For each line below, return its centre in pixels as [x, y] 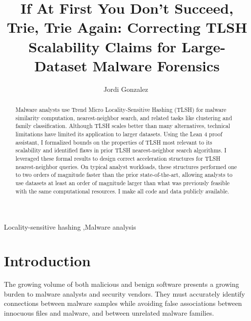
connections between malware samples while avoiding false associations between [123, 303]
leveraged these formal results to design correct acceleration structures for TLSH [118, 159]
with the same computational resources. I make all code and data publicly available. [122, 191]
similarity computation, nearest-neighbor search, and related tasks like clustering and [124, 118]
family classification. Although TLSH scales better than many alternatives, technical [123, 126]
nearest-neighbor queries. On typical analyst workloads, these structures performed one [126, 166]
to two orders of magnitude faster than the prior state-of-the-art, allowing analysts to [124, 175]
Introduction [47, 261]
